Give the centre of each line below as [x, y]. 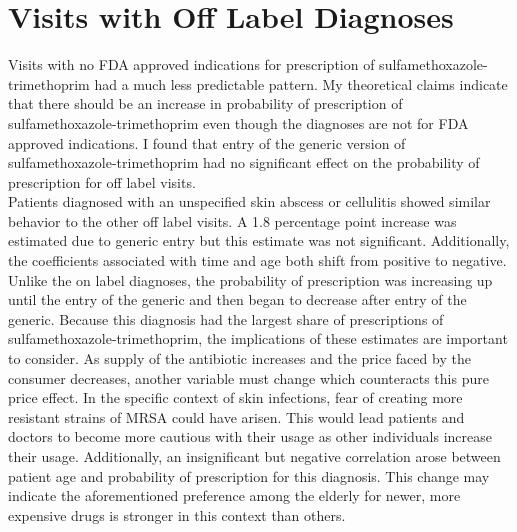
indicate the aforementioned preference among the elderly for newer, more [234, 495]
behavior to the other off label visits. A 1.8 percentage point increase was [232, 220]
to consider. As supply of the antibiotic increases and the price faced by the [239, 358]
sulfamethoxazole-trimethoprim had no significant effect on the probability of [244, 162]
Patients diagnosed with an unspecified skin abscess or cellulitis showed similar [249, 201]
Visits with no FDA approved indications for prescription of [191, 64]
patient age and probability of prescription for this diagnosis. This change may [249, 475]
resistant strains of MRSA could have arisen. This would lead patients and [236, 416]
